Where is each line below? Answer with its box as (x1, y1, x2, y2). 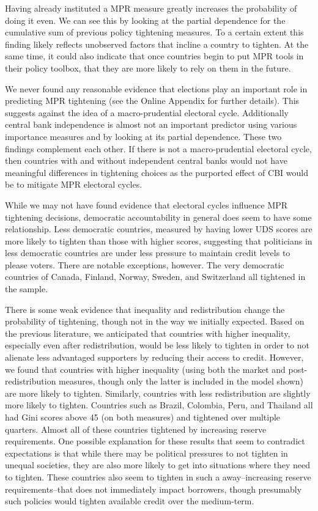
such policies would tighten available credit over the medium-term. (5, 494, 254, 507)
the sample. (5, 282, 48, 295)
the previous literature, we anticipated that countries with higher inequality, (5, 326, 290, 339)
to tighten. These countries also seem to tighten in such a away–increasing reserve (5, 470, 311, 483)
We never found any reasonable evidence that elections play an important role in (5, 82, 308, 95)
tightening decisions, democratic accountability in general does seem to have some (5, 210, 312, 223)
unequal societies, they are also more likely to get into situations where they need (5, 458, 311, 471)
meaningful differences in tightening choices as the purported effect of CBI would (5, 166, 308, 178)
